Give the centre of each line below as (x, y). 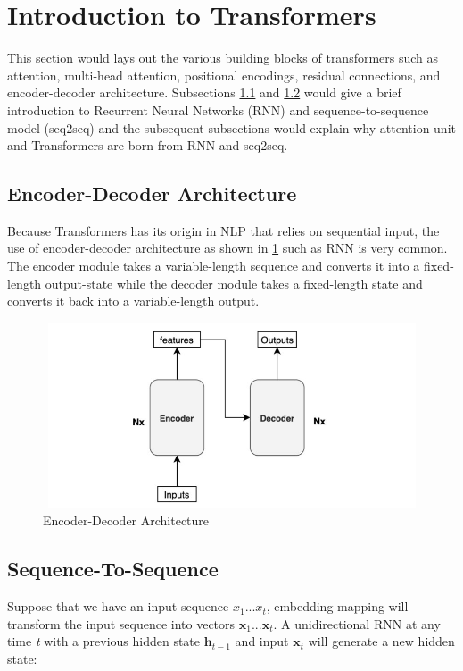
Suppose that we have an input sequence (118, 606)
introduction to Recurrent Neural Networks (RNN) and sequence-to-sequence (218, 109)
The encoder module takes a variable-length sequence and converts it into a (214, 266)
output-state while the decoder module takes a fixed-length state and (234, 283)
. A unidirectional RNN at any (357, 623)
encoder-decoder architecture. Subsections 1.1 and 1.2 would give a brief (204, 92)
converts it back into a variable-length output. (133, 301)
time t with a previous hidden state (104, 641)
